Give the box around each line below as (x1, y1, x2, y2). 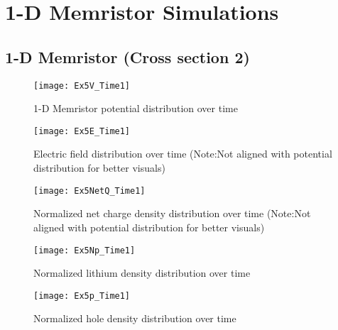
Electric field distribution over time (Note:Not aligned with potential (33, 146, 332, 161)
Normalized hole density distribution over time (33, 311, 236, 326)
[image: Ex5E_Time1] (33, 126, 131, 136)
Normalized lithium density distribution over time (33, 265, 251, 280)
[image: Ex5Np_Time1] (33, 245, 136, 255)
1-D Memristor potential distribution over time (33, 101, 238, 116)
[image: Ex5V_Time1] (33, 80, 131, 91)
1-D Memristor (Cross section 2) (5, 45, 250, 67)
